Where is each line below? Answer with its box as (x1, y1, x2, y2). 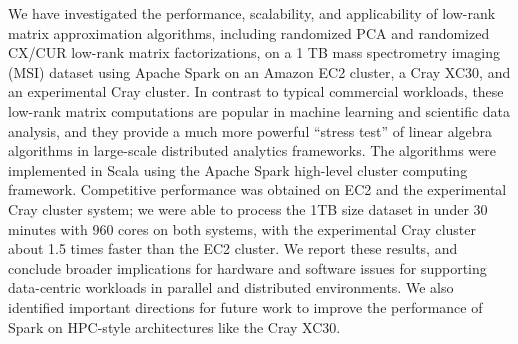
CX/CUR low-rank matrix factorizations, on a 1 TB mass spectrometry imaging (8, 42, 501, 63)
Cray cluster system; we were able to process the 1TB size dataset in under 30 (8, 198, 488, 219)
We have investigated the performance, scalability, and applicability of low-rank (8, 3, 496, 23)
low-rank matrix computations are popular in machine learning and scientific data (8, 100, 511, 121)
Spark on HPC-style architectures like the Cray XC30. (8, 316, 341, 337)
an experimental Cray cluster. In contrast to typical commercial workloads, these (8, 81, 504, 102)
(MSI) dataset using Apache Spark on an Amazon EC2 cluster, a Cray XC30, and (8, 61, 511, 82)
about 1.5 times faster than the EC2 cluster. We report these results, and (8, 238, 458, 259)
